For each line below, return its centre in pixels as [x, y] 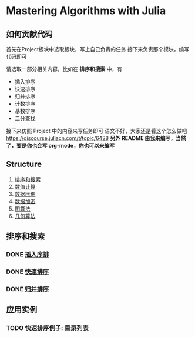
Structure [24, 164]
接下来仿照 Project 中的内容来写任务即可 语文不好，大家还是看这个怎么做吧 [97, 131]
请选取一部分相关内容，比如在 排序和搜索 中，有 [64, 69]
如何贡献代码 [29, 34]
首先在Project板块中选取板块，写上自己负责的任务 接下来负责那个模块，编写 [98, 49]
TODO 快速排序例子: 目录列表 [48, 328]
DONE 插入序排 [28, 255]
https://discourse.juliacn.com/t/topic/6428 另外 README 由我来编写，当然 [96, 138]
